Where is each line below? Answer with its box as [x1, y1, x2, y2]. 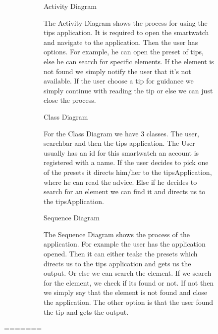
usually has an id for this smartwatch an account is [44, 147, 199, 158]
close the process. [44, 95, 96, 105]
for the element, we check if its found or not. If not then [44, 277, 214, 288]
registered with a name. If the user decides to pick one [44, 157, 209, 167]
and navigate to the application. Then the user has [44, 37, 198, 47]
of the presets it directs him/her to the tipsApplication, [44, 167, 212, 177]
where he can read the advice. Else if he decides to [44, 176, 197, 187]
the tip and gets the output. [44, 306, 129, 317]
